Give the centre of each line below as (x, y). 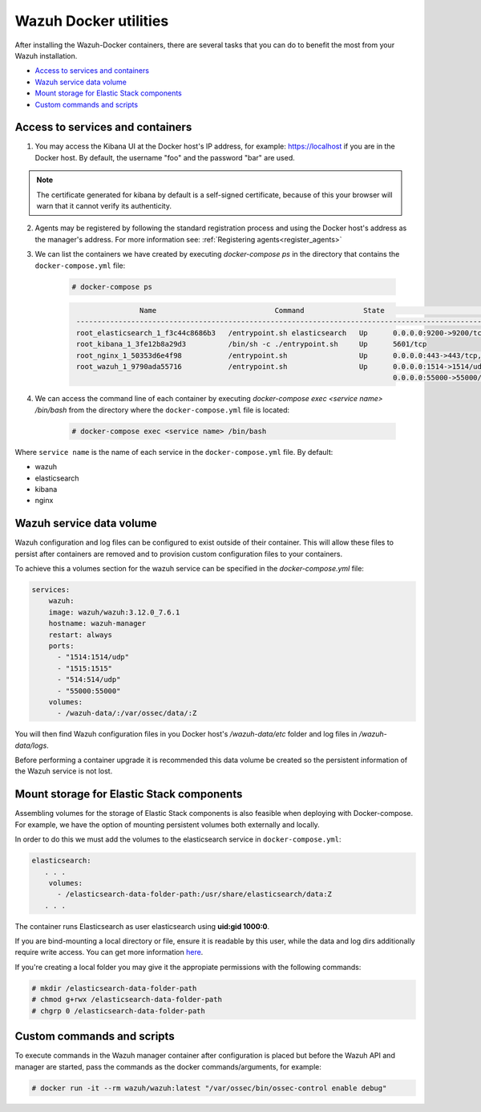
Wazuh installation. (46, 55)
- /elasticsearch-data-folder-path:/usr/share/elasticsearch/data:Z (195, 894)
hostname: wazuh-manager (97, 623)
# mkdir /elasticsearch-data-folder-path (114, 988)
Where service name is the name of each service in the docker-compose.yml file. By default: (174, 452)
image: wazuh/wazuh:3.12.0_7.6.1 (114, 612)
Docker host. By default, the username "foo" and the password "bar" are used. (165, 157)
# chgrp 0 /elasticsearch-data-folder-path (119, 1011)
